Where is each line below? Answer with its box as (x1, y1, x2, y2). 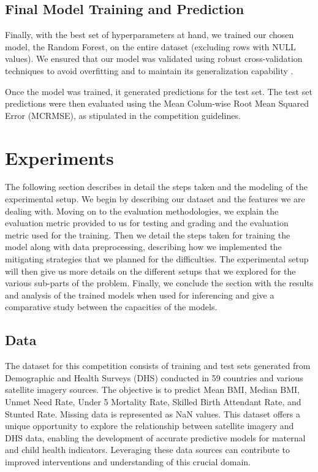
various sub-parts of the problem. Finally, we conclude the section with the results (5, 276, 314, 289)
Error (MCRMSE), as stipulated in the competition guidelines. (5, 108, 241, 121)
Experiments (5, 145, 114, 170)
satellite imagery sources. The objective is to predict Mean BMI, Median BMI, (5, 383, 300, 396)
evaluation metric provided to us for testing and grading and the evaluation (5, 216, 289, 229)
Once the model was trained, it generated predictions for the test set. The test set (5, 85, 312, 97)
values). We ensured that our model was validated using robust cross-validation (5, 52, 303, 65)
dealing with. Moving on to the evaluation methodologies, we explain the (5, 204, 279, 217)
